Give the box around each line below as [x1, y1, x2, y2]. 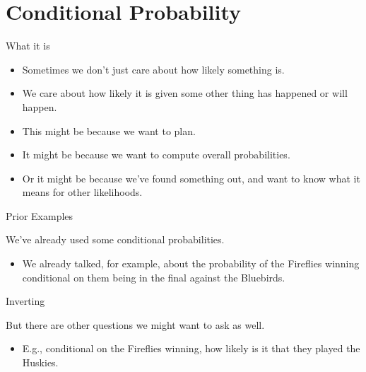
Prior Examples [6, 208, 73, 223]
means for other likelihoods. [22, 185, 143, 199]
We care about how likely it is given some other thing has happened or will [22, 86, 348, 100]
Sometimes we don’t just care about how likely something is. [22, 62, 285, 76]
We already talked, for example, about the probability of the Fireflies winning [22, 256, 360, 271]
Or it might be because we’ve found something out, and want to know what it [22, 170, 360, 185]
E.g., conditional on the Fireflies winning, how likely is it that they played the [22, 341, 360, 356]
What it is [6, 38, 50, 53]
